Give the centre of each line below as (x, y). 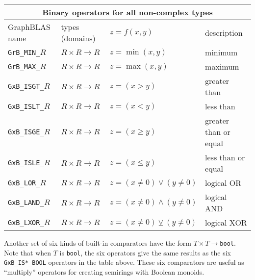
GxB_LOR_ (24, 183)
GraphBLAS (29, 27)
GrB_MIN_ (24, 52)
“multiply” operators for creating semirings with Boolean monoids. (104, 271)
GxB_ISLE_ (26, 163)
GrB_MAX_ (24, 66)
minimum (221, 52)
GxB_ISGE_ (26, 132)
